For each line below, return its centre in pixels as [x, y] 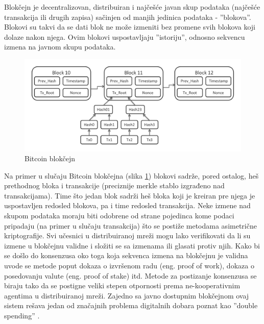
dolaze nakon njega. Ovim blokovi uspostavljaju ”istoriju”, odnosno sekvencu [125, 36]
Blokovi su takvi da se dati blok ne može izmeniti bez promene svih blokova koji [130, 27]
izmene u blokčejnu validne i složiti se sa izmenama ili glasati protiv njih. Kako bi [132, 245]
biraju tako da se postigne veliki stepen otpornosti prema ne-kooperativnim [122, 285]
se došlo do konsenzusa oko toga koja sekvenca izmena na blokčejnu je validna [126, 255]
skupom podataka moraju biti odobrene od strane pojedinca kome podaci [119, 216]
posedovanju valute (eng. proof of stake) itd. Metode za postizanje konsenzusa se [130, 275]
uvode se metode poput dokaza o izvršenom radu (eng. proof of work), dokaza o [129, 266]
